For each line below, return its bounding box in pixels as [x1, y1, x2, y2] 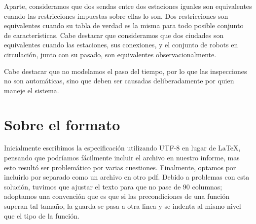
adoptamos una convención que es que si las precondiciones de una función [4, 191, 229, 201]
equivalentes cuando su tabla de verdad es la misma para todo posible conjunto [4, 20, 244, 31]
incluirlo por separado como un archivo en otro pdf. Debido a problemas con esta [4, 172, 250, 182]
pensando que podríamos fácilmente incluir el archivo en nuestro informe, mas [4, 152, 240, 163]
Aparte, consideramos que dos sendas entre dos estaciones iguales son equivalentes [4, 1, 252, 11]
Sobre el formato [4, 114, 120, 134]
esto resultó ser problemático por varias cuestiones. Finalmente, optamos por [4, 162, 236, 172]
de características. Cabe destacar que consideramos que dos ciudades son [4, 30, 224, 40]
